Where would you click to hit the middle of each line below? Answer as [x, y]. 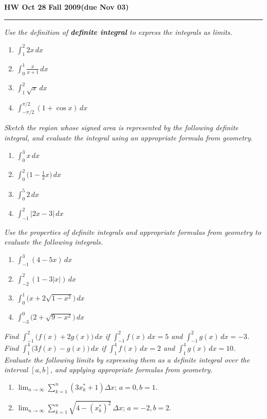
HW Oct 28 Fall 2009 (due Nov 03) [66, 7]
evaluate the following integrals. [54, 242]
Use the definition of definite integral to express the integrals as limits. [118, 32]
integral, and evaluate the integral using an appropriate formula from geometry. [129, 137]
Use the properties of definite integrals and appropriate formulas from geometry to [133, 232]
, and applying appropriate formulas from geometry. [131, 370]
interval [16, 370]
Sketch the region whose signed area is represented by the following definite [121, 127]
